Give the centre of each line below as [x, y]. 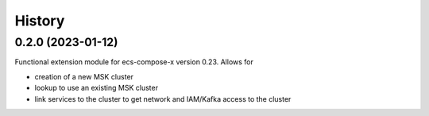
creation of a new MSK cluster [84, 76]
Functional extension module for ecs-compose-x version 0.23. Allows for [134, 62]
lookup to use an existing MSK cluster [97, 88]
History [40, 21]
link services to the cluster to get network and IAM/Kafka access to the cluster [163, 99]
